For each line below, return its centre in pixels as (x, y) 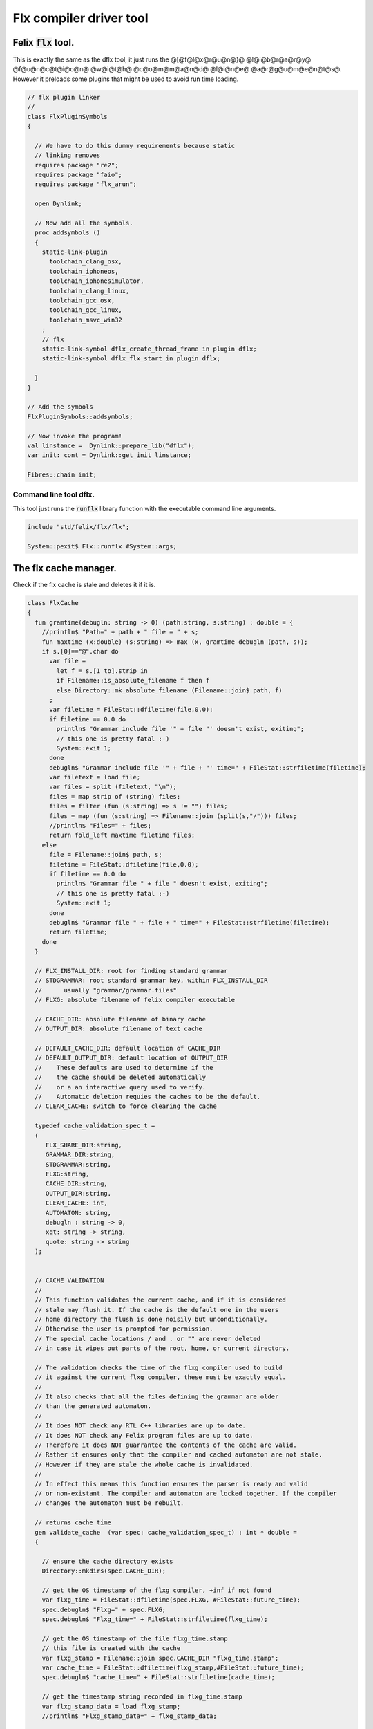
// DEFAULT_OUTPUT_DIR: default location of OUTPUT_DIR (131, 1058)
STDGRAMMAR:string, (78, 1164)
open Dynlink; (59, 204)
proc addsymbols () (68, 233)
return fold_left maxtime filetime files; (122, 835)
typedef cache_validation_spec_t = (95, 1126)
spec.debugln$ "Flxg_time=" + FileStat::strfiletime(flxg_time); (155, 1619)
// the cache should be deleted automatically (121, 1078)
